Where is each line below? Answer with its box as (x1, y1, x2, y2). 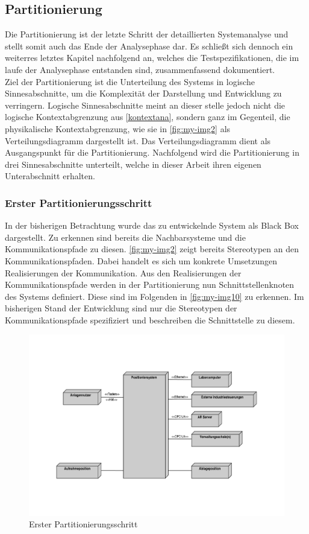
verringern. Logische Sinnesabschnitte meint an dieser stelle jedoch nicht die (5, 98, 286, 111)
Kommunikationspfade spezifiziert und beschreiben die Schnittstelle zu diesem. (5, 313, 295, 326)
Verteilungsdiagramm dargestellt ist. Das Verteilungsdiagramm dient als (5, 134, 271, 147)
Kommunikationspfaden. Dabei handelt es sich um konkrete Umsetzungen (5, 254, 278, 267)
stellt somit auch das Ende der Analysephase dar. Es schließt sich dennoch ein (5, 39, 293, 52)
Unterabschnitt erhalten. (5, 170, 95, 182)
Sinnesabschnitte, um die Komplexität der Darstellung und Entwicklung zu (5, 87, 282, 100)
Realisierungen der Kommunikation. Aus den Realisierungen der (5, 266, 242, 279)
